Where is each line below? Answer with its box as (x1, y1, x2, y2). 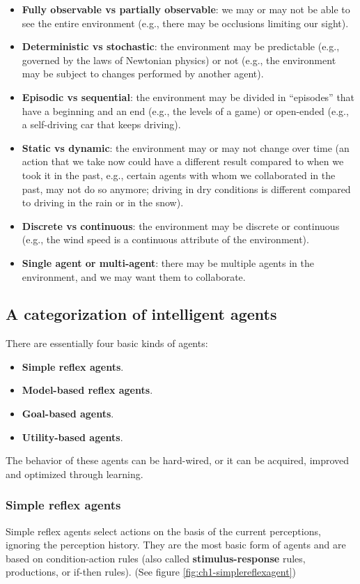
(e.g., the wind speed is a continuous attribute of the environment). (22, 232, 309, 247)
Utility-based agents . (22, 429, 123, 444)
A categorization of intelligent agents (6, 303, 277, 325)
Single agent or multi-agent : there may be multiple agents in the (22, 255, 314, 270)
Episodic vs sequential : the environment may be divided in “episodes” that (22, 89, 355, 104)
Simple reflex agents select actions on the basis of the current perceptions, (6, 523, 321, 538)
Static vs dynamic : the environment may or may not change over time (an (22, 140, 350, 155)
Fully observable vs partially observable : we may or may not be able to (22, 2, 350, 16)
